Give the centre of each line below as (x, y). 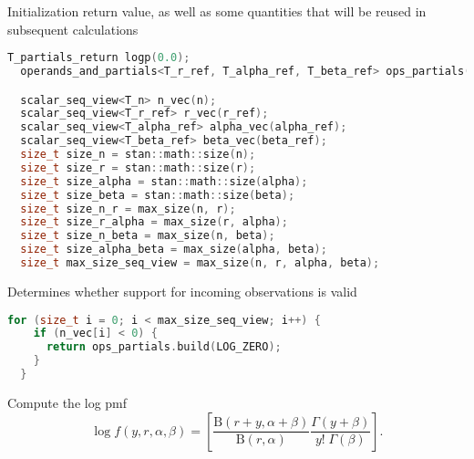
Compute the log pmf (67, 402)
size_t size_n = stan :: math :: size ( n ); (138, 155)
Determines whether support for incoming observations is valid (182, 291)
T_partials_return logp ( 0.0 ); (99, 58)
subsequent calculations (73, 29)
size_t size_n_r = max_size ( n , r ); (128, 209)
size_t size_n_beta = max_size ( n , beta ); (148, 236)
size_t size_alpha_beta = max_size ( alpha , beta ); (174, 250)
